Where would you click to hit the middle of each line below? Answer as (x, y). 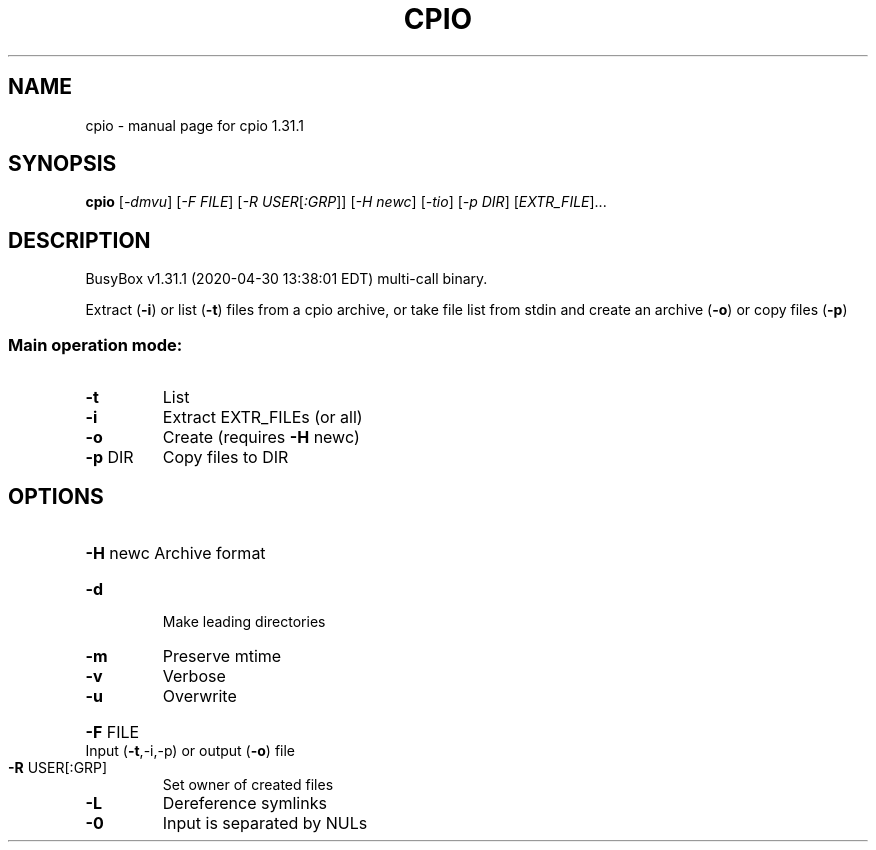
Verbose (194, 675)
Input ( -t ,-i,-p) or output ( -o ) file (190, 750)
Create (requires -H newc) (261, 437)
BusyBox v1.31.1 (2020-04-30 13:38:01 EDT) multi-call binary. (286, 279)
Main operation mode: (95, 344)
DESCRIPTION (79, 240)
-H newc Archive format (175, 552)
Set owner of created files (248, 784)
